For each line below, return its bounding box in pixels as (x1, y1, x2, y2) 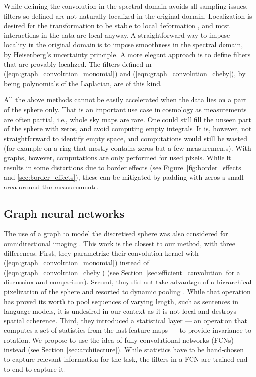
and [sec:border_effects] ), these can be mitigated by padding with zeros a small (4, 172, 244, 182)
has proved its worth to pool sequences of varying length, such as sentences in (4, 296, 238, 306)
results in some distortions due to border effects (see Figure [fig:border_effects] (4, 162, 243, 172)
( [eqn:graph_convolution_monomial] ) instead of (4, 257, 149, 268)
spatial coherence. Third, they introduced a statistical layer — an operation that (4, 315, 247, 325)
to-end (4, 363, 23, 374)
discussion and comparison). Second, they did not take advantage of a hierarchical (4, 277, 252, 287)
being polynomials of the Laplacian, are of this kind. (4, 78, 162, 88)
